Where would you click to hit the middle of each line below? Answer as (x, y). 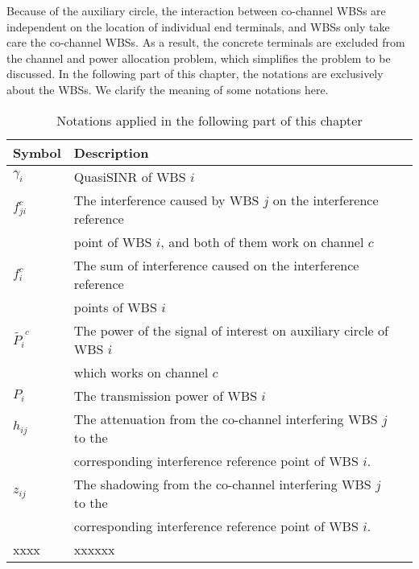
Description (111, 152)
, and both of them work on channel (262, 241)
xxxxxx (94, 549)
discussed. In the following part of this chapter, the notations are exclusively (195, 74)
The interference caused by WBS (166, 200)
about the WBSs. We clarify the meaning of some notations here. (168, 89)
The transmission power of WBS (166, 395)
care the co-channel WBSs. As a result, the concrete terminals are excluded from (206, 42)
